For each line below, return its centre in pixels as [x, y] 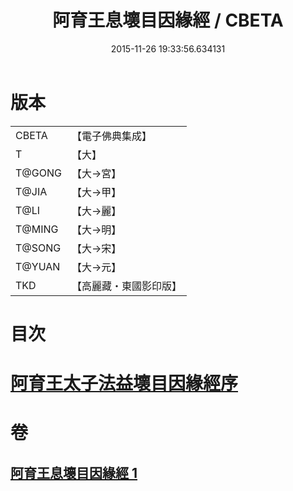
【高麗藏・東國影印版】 [126, 286]
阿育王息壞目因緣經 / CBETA [168, 20]
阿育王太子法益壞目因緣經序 [124, 383]
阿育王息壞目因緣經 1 [74, 472]
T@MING [37, 229]
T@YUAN [38, 266]
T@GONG [38, 173]
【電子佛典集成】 [111, 136]
